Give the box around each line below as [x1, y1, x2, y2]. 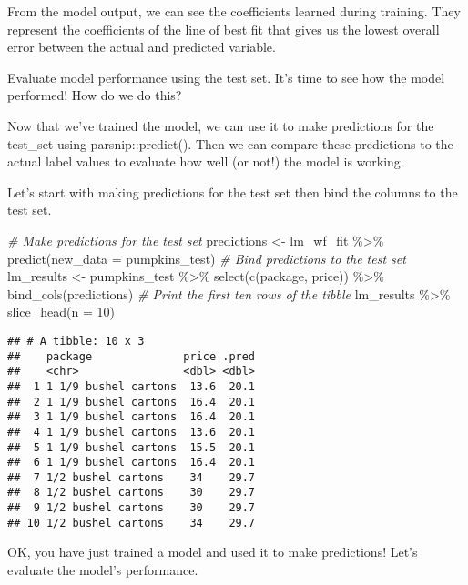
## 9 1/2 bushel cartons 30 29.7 [7, 501, 256, 515]
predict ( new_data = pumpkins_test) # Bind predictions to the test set [7, 248, 406, 267]
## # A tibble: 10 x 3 [7, 334, 145, 348]
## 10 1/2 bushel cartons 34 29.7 [7, 516, 256, 530]
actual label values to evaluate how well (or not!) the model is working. [7, 152, 404, 171]
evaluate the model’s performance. [7, 560, 198, 580]
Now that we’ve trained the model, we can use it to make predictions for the [7, 116, 434, 135]
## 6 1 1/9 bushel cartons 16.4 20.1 [7, 456, 256, 469]
